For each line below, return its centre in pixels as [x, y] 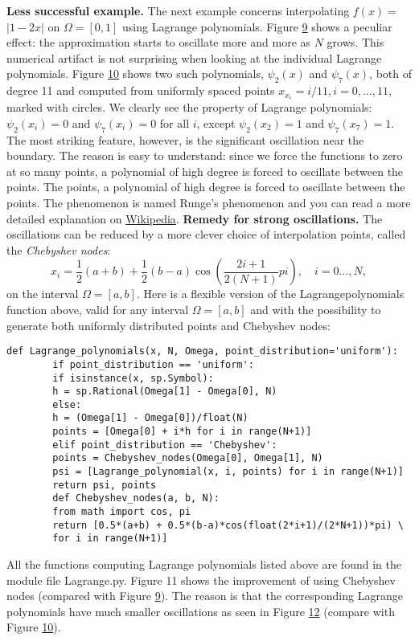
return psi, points [105, 485]
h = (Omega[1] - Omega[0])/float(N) [150, 418]
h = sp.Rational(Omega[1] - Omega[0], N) [165, 392]
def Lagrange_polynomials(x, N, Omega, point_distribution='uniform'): [202, 351]
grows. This [355, 42]
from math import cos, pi [122, 512]
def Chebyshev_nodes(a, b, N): [136, 498]
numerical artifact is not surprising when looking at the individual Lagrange [194, 57]
